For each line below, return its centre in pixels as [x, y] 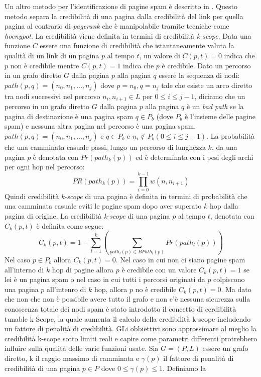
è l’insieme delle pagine [220, 116]
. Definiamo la [184, 368]
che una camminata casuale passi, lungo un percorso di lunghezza [105, 147]
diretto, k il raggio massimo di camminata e [72, 358]
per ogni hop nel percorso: [45, 167]
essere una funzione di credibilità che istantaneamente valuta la [137, 45]
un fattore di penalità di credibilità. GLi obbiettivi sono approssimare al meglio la [131, 328]
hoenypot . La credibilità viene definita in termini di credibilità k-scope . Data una [128, 35]
